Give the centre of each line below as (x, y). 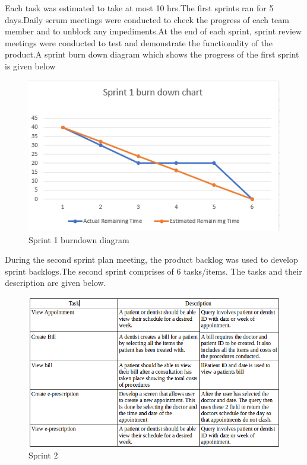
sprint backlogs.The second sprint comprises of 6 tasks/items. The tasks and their (153, 271)
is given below (30, 66)
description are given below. (56, 283)
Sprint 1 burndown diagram (79, 239)
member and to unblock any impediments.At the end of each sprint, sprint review (153, 31)
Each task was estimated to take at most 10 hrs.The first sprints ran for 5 (139, 8)
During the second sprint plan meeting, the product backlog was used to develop (151, 259)
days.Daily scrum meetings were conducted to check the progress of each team (147, 19)
